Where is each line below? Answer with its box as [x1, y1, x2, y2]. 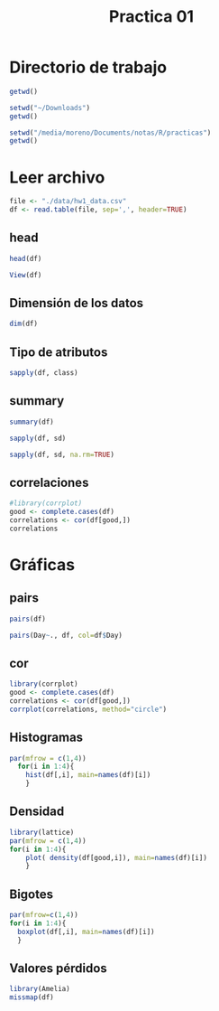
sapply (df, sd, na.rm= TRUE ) [9, 450, 115, 459]
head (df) [9, 254, 42, 263]
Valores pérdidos [9, 960, 108, 976]
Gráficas [9, 554, 75, 575]
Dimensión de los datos [9, 295, 144, 311]
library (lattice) [9, 828, 75, 837]
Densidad [9, 804, 65, 819]
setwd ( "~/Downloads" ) [9, 103, 91, 112]
